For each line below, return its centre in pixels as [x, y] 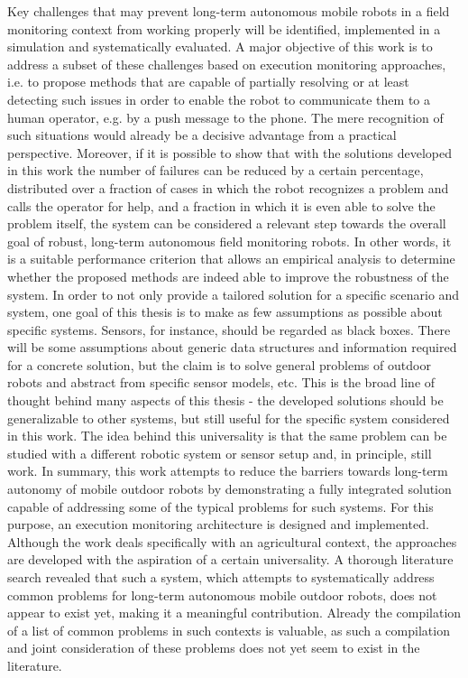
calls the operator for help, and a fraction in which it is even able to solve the [221, 205]
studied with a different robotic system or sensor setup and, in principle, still [220, 453]
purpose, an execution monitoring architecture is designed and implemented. [218, 524]
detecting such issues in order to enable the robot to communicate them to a [219, 99]
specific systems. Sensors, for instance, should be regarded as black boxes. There [229, 329]
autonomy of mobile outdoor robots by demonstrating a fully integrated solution [229, 489]
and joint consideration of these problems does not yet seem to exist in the [214, 648]
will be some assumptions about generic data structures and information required [232, 347]
